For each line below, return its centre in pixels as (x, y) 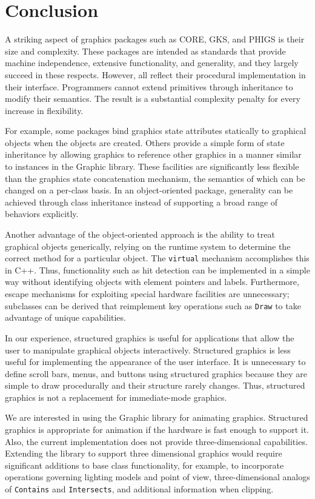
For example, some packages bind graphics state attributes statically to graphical (156, 131)
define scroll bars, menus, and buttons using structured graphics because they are (156, 373)
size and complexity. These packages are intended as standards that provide (145, 51)
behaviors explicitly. (42, 214)
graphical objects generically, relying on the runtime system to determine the (148, 246)
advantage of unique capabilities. (65, 317)
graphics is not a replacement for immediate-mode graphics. (116, 397)
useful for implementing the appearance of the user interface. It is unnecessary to (155, 362)
